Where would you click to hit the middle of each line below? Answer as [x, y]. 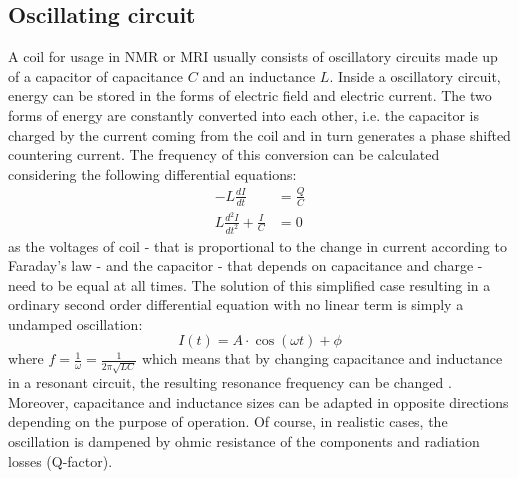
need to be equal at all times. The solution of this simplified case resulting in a [249, 284]
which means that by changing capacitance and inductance [322, 358]
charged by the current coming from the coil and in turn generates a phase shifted [259, 134]
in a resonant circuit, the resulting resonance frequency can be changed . [230, 382]
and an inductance [259, 75]
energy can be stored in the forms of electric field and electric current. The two [250, 95]
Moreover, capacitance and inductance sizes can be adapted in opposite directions [258, 401]
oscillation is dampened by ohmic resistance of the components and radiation [244, 440]
